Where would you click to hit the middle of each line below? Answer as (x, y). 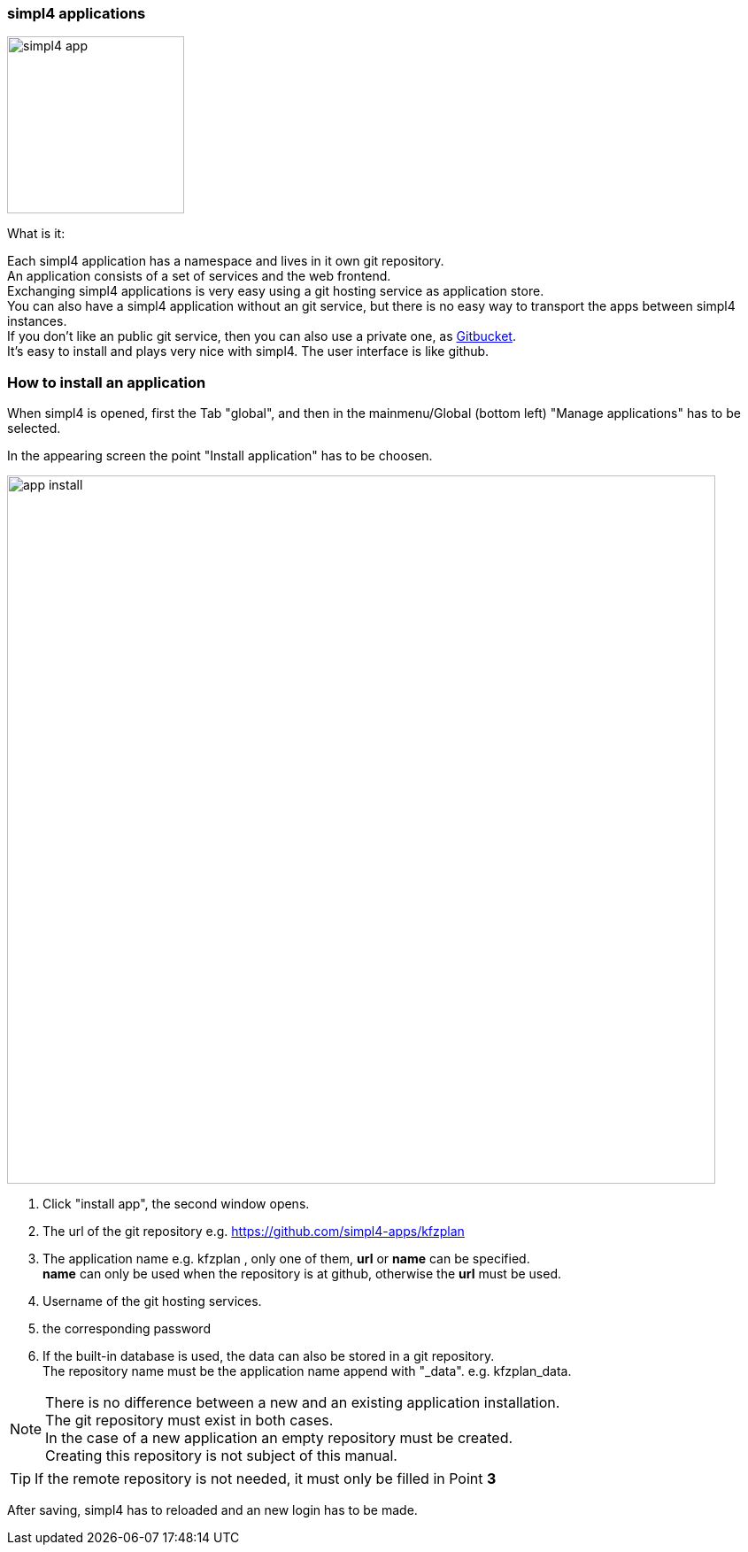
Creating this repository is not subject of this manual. (221, 1456)
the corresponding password (127, 1329)
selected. (34, 429)
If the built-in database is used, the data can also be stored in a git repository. (269, 1356)
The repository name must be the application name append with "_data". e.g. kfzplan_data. (307, 1371)
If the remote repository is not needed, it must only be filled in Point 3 (266, 1479)
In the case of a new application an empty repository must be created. (279, 1438)
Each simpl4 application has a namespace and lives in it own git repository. (226, 261)
